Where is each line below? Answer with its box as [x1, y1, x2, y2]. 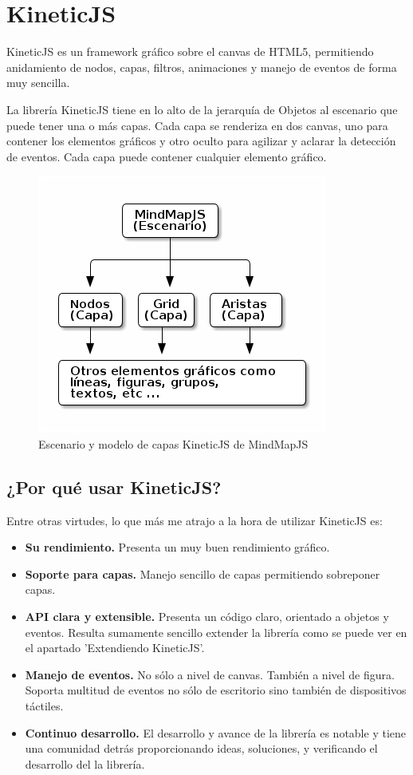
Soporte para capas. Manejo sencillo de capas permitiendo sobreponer [25, 565, 380, 582]
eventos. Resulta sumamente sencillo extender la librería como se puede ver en [25, 623, 407, 640]
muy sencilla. [6, 74, 70, 91]
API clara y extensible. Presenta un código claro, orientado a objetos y [25, 608, 389, 625]
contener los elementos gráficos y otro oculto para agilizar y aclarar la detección [6, 132, 396, 149]
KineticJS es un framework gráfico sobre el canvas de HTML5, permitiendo [6, 43, 374, 60]
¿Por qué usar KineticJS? [6, 474, 222, 499]
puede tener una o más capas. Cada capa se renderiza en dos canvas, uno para [6, 117, 388, 133]
